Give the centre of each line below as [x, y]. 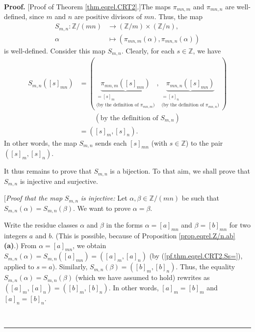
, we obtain [89, 245]
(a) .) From [20, 245]
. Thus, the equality [205, 267]
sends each [111, 142]
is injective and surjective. [59, 181]
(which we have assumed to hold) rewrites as [142, 277]
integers [16, 236]
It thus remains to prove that [48, 171]
